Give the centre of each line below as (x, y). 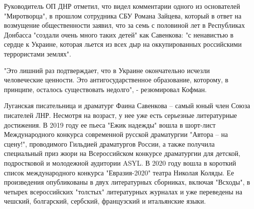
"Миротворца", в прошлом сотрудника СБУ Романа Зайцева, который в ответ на (123, 15)
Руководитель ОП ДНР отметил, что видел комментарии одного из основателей (122, 6)
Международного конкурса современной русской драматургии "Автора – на (116, 134)
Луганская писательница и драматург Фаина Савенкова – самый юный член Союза (127, 105)
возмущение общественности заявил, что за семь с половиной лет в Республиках (125, 25)
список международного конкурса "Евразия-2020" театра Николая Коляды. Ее (119, 172)
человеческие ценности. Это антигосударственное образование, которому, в (116, 80)
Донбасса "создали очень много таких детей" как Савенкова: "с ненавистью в (119, 34)
